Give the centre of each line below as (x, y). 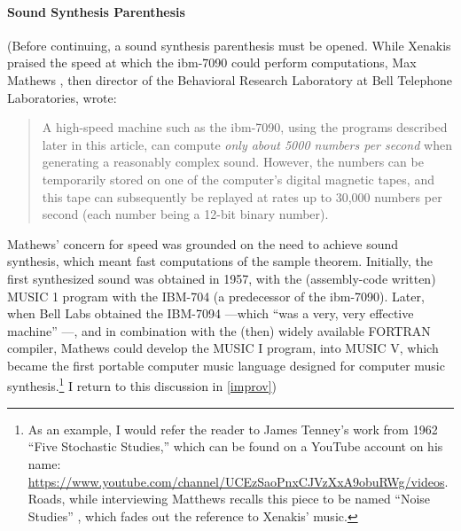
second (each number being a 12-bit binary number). (185, 214)
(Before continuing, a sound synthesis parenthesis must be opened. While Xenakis (229, 45)
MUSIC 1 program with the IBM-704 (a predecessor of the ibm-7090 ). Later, (216, 296)
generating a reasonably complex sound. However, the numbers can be (233, 162)
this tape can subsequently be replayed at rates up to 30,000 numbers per (242, 196)
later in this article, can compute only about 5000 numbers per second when (247, 144)
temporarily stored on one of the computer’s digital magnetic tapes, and (238, 179)
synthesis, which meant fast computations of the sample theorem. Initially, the (220, 261)
